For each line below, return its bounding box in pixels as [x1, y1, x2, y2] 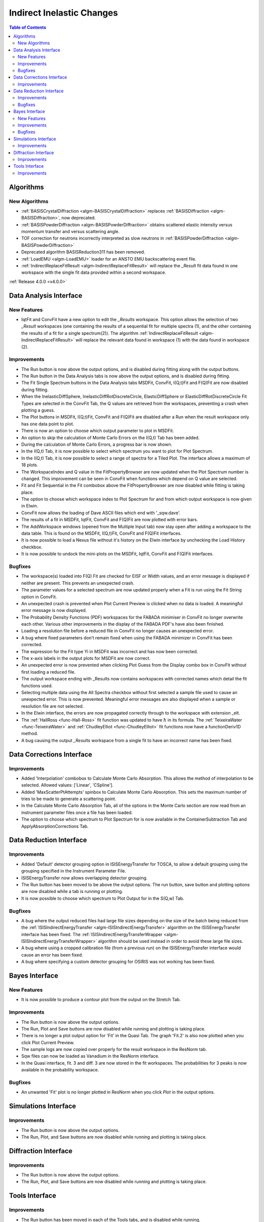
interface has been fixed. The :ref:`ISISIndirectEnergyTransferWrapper [21, 931, 163, 937]
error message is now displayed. [21, 608, 87, 613]
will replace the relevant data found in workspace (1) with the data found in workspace [75, 337, 249, 343]
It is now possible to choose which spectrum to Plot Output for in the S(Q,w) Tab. [21, 895, 184, 901]
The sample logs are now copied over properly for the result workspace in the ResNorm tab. [21, 1047, 207, 1052]
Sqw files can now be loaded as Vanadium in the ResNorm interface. [21, 1053, 160, 1059]
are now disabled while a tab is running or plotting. [21, 889, 123, 895]
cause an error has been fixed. [21, 952, 83, 958]
